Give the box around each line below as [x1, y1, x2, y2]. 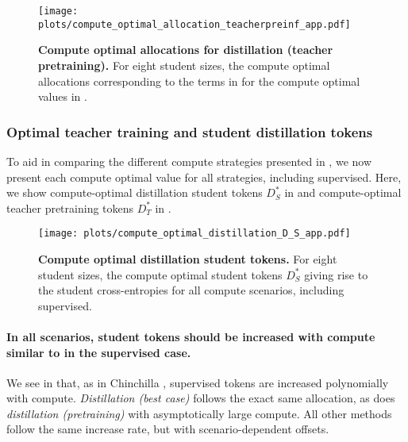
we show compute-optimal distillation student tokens [6, 184, 263, 201]
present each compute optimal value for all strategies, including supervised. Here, [6, 168, 402, 185]
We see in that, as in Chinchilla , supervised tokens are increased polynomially [6, 374, 389, 390]
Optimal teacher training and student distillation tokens [6, 121, 373, 141]
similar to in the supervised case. [6, 344, 191, 360]
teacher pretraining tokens [6, 199, 134, 216]
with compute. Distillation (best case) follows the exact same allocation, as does [6, 390, 395, 406]
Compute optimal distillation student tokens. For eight [38, 250, 337, 267]
